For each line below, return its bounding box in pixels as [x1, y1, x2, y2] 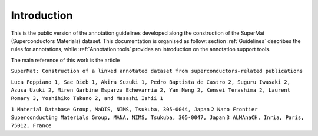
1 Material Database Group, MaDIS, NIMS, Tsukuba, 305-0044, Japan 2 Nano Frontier [11, 106, 258, 112]
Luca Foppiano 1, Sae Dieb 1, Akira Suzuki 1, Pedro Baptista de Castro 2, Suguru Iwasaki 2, [11, 78, 291, 85]
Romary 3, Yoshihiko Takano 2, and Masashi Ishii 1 [11, 95, 164, 102]
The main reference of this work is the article [11, 57, 120, 64]
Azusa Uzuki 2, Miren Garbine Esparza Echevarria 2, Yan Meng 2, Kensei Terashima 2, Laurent [11, 87, 291, 94]
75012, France [11, 122, 52, 129]
